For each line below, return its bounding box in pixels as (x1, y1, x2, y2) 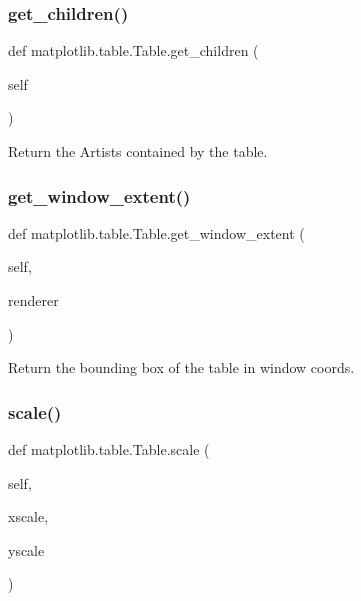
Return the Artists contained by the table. (8, 141, 268, 161)
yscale (8, 539, 45, 560)
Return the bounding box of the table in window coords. (8, 357, 355, 378)
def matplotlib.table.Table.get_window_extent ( (8, 222, 305, 243)
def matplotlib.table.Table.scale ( (8, 439, 210, 459)
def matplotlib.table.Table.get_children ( (8, 40, 259, 61)
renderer (8, 290, 59, 310)
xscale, (8, 506, 49, 527)
